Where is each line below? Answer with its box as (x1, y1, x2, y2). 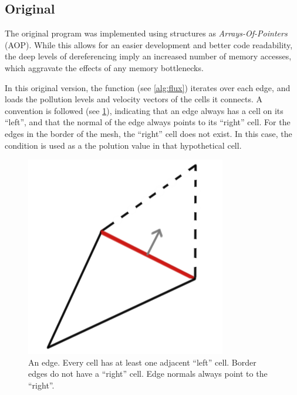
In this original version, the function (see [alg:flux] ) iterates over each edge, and (5, 81, 291, 93)
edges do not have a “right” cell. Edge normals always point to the (28, 367, 268, 380)
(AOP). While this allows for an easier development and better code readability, (5, 38, 293, 51)
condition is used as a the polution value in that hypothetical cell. (5, 139, 242, 151)
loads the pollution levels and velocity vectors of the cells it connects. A (5, 93, 263, 105)
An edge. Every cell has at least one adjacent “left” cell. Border (28, 356, 256, 368)
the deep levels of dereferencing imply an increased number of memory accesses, (5, 50, 292, 62)
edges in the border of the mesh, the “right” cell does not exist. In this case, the (5, 127, 292, 139)
